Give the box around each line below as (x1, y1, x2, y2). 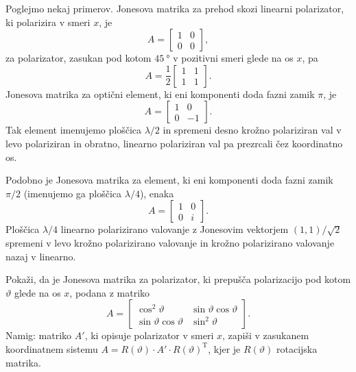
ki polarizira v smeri (5, 14, 91, 29)
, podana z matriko (69, 285, 150, 299)
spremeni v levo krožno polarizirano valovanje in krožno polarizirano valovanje (5, 235, 335, 249)
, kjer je (208, 341, 241, 356)
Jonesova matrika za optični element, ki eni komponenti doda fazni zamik (5, 86, 315, 101)
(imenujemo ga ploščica (23, 186, 122, 200)
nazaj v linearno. (5, 249, 76, 263)
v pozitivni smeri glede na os (173, 51, 294, 65)
